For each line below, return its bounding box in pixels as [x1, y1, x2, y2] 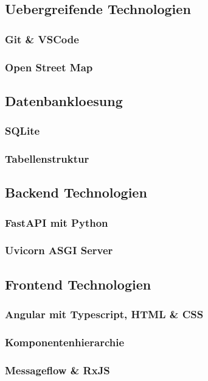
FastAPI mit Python [5, 215, 108, 230]
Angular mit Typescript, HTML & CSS [5, 307, 204, 322]
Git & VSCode [5, 31, 79, 46]
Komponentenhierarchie [5, 334, 125, 349]
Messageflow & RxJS [5, 362, 110, 377]
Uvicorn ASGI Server [5, 243, 113, 258]
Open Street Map [5, 59, 93, 74]
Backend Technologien [5, 183, 147, 202]
